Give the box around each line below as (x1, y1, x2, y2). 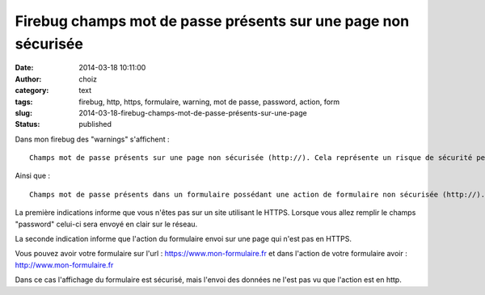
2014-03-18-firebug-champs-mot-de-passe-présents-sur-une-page (78, 107, 307, 117)
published (78, 120, 112, 129)
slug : (15, 107, 32, 117)
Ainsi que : (15, 171, 51, 181)
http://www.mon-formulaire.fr (15, 259, 114, 270)
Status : (15, 120, 40, 129)
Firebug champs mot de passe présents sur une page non (15, 12, 410, 30)
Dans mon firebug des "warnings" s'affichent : (15, 134, 170, 144)
